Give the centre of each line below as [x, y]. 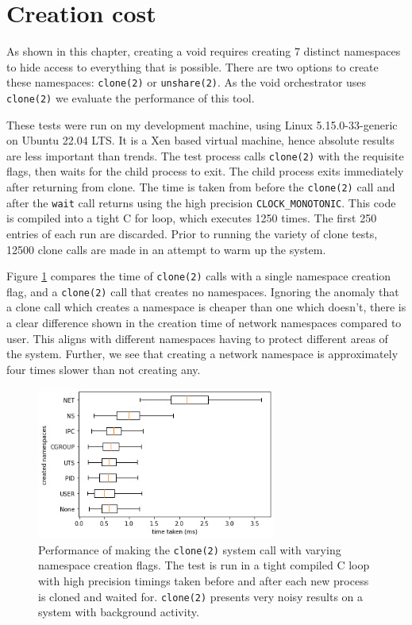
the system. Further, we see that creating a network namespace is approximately [202, 354]
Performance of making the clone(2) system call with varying [190, 549]
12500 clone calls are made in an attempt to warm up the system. [166, 249]
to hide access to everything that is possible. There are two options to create [193, 66]
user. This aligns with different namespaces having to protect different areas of [197, 338]
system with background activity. [119, 612]
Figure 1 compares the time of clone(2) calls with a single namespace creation [199, 276]
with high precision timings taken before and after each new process [204, 581]
